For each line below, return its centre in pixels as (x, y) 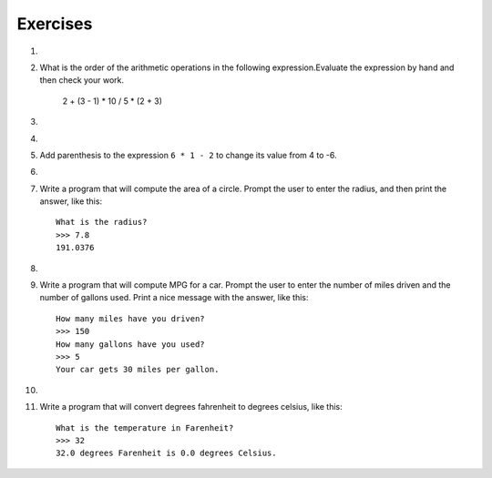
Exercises (55, 24)
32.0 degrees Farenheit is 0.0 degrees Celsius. (166, 453)
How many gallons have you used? (130, 344)
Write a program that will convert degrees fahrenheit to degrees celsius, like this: (191, 407)
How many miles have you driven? (130, 318)
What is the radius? (102, 222)
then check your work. (82, 80)
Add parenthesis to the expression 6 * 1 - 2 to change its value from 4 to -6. (188, 155)
